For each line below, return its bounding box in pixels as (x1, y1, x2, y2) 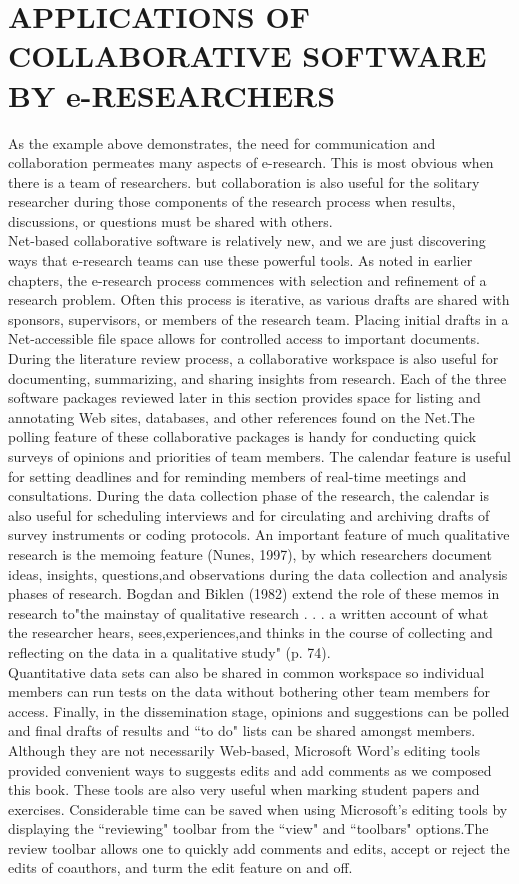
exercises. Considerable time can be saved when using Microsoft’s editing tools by (8, 798, 508, 819)
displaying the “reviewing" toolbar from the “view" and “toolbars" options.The (8, 818, 489, 839)
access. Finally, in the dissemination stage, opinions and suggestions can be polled (8, 700, 510, 721)
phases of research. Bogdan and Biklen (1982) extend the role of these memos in (8, 583, 500, 604)
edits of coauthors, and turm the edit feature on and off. (8, 857, 353, 878)
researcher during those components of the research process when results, (8, 191, 456, 212)
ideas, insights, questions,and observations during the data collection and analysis (8, 563, 508, 584)
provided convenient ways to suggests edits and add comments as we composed (8, 759, 492, 780)
